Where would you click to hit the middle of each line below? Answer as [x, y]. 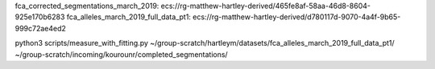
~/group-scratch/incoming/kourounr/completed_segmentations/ [122, 54]
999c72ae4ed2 [40, 28]
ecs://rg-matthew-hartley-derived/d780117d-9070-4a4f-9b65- [296, 17]
